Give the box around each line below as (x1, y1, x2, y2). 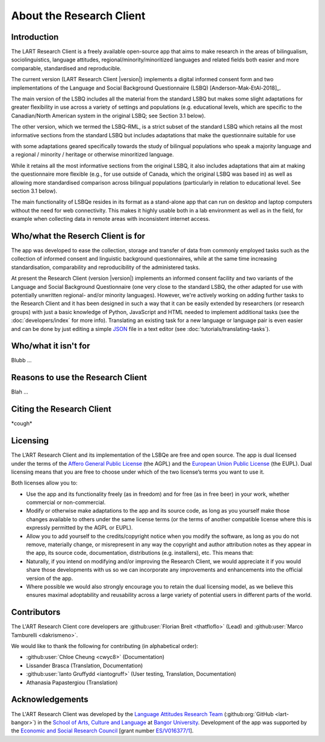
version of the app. (26, 575, 73, 582)
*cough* (11, 420, 32, 427)
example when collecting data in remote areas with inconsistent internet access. (11, 215, 211, 223)
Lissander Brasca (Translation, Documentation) (26, 662, 143, 669)
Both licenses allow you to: (11, 479, 78, 487)
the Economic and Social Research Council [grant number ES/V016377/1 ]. (11, 727, 194, 734)
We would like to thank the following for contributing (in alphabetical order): (11, 643, 199, 650)
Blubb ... (11, 357, 32, 364)
